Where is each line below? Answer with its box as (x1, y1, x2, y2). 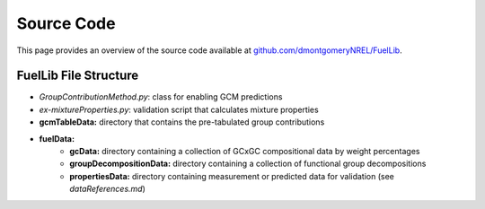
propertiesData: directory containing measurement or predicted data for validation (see (69, 170, 394, 181)
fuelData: (39, 133, 75, 144)
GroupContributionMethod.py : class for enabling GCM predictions (39, 91, 283, 102)
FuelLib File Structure (16, 68, 139, 83)
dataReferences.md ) (69, 184, 145, 195)
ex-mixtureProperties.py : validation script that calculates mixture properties (39, 104, 319, 115)
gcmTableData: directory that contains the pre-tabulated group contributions (39, 117, 325, 127)
